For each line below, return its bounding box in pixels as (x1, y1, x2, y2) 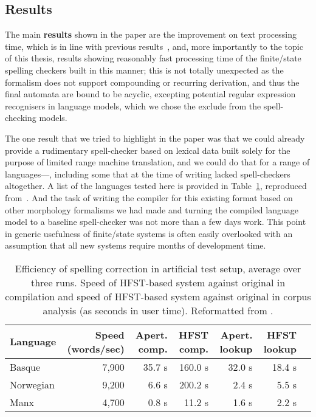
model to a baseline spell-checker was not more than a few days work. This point (5, 215, 306, 228)
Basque (10, 359, 41, 374)
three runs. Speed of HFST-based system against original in (30, 275, 286, 289)
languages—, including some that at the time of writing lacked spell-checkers (5, 167, 290, 180)
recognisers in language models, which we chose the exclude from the (5, 99, 261, 112)
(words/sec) (67, 341, 125, 356)
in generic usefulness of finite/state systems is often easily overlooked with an (5, 227, 293, 240)
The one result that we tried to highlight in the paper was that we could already (5, 131, 305, 144)
